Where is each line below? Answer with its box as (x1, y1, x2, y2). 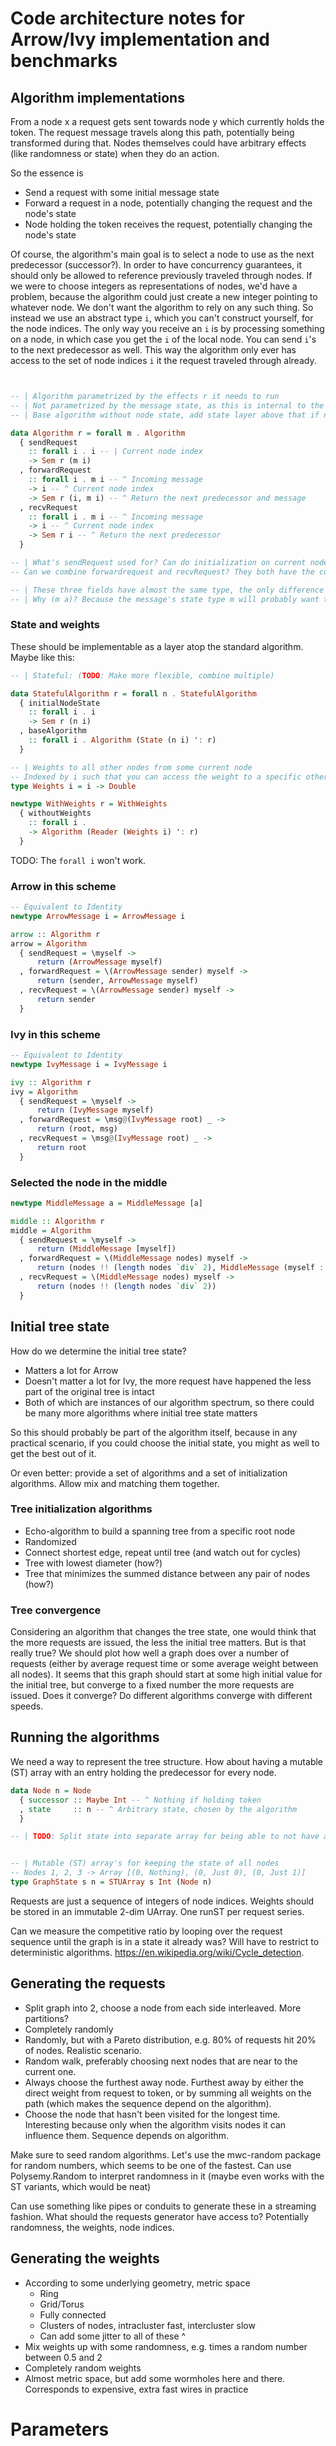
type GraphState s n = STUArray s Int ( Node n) (10, 1877, 213, 1887)
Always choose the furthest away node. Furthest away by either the (24, 2076, 304, 2088)
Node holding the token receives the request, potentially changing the (24, 218, 313, 230)
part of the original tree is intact (24, 1385, 155, 1397)
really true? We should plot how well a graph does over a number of (10, 1647, 290, 1659)
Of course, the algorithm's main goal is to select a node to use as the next (10, 248, 315, 260)
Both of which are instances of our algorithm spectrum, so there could (24, 1396, 315, 1408)
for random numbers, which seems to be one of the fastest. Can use (10, 2159, 292, 2171)
